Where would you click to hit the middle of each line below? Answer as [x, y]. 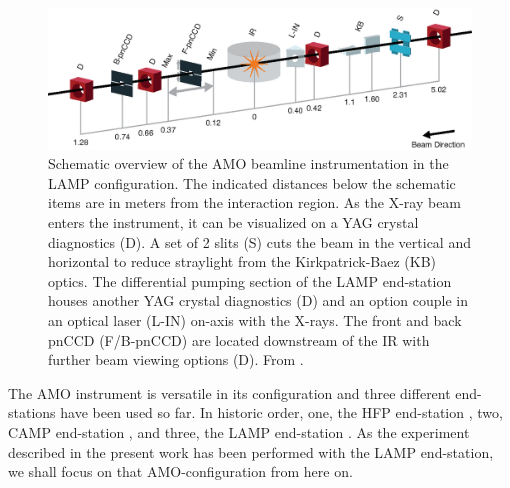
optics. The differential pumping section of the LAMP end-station [250, 280]
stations [32, 412]
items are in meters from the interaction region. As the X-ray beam [255, 202]
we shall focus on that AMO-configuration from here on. [180, 471]
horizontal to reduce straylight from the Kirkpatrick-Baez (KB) [242, 261]
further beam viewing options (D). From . [176, 359]
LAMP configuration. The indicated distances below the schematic [252, 182]
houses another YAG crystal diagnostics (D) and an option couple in [258, 300]
